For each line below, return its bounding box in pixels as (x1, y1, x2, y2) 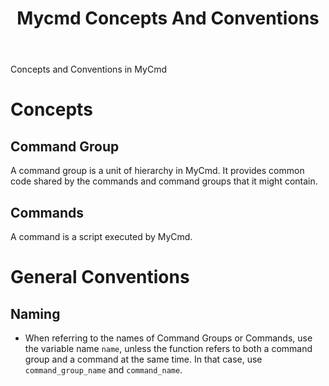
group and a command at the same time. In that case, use (24, 353, 263, 365)
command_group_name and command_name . (24, 364, 183, 376)
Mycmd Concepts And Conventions (16, 7, 320, 30)
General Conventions (10, 266, 190, 289)
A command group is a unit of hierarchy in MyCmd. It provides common (10, 165, 305, 177)
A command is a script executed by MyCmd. (10, 231, 193, 242)
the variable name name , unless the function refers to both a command (24, 343, 313, 354)
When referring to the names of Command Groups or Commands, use (24, 332, 313, 344)
